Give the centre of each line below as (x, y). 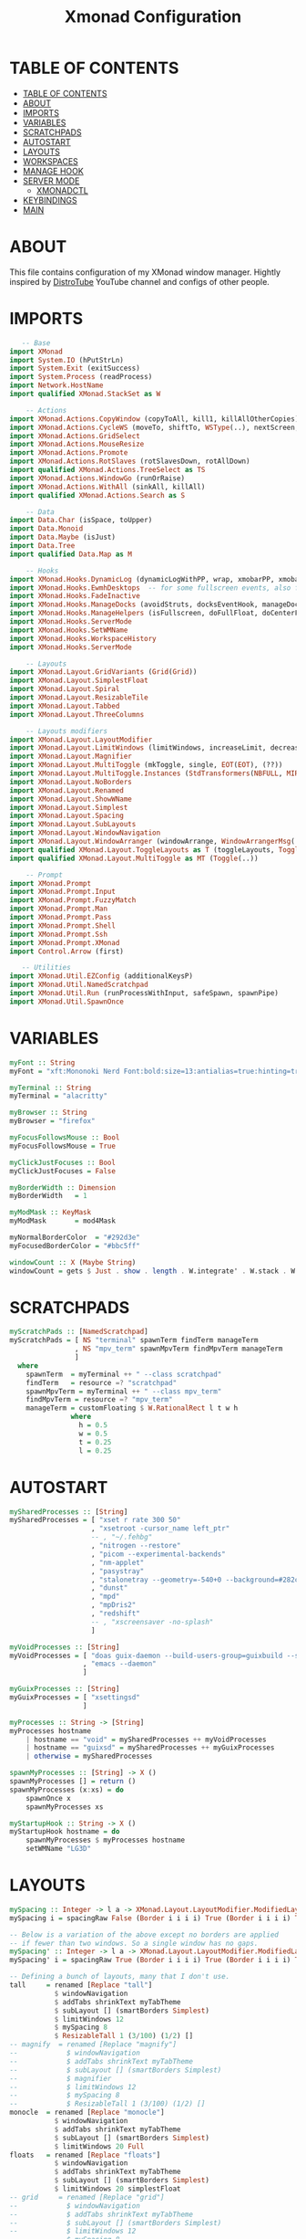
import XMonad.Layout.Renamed (67, 790)
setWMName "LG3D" (59, 1849)
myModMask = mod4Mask (63, 1221)
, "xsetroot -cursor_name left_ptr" (160, 1529)
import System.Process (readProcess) (81, 377)
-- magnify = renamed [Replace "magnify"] (93, 2045)
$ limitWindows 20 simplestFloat (117, 2189)
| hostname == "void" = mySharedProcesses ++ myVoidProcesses (146, 1740)
